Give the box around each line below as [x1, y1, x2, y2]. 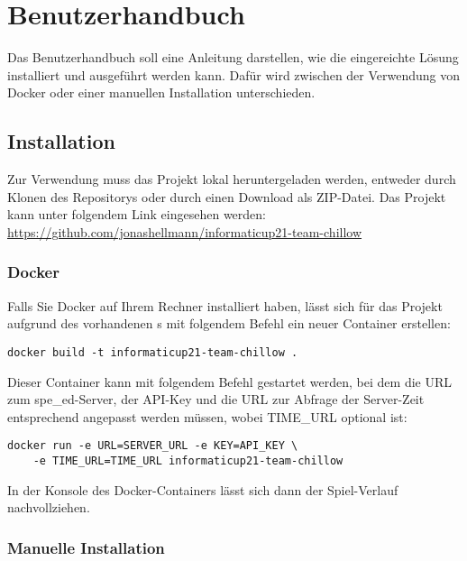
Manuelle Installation [7, 536, 165, 558]
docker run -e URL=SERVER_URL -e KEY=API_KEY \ [7, 439, 298, 453]
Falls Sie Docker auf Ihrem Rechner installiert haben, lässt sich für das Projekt [7, 296, 443, 315]
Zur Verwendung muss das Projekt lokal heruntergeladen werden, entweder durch [7, 170, 456, 189]
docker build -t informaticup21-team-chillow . [7, 345, 298, 359]
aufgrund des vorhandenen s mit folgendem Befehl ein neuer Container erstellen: [7, 314, 451, 333]
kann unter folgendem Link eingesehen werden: [7, 205, 266, 224]
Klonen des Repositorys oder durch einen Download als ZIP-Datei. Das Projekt [7, 187, 446, 206]
